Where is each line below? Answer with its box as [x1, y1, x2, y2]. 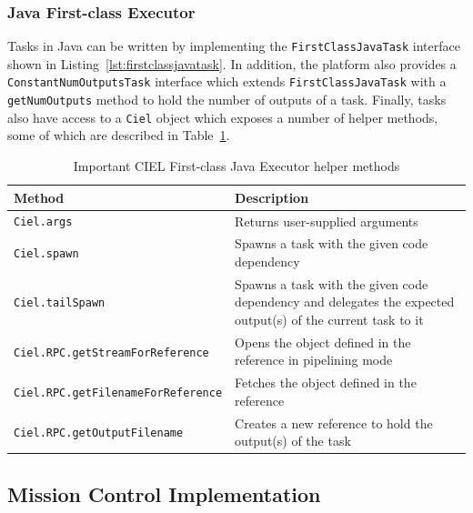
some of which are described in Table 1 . [7, 126, 230, 145]
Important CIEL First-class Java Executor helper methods [73, 156, 400, 176]
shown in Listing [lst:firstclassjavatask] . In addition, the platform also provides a [7, 54, 457, 73]
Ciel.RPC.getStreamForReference [14, 346, 209, 359]
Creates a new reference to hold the [235, 413, 433, 432]
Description [235, 187, 309, 206]
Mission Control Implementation [7, 479, 321, 508]
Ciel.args [14, 216, 73, 229]
